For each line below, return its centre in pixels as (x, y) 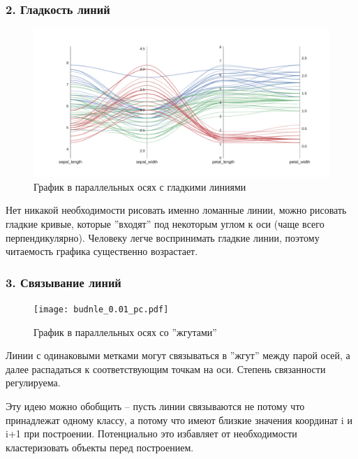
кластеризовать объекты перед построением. (100, 447)
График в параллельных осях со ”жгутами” (125, 331)
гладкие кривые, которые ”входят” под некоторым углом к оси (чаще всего (165, 224)
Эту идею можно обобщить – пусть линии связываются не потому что (155, 406)
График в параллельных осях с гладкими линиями (140, 186)
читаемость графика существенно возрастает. (102, 251)
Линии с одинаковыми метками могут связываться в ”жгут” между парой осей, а (178, 355)
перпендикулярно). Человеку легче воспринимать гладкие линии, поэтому (163, 237)
